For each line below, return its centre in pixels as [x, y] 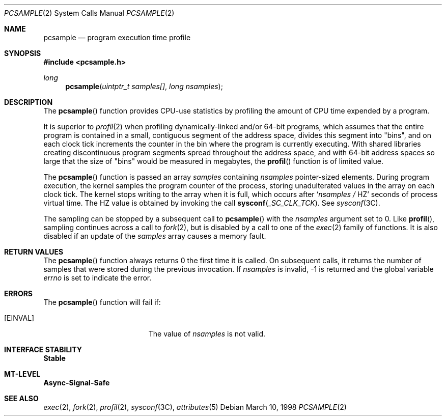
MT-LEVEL [22, 374]
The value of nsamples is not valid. [207, 334]
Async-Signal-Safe [77, 383]
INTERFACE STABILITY [43, 349]
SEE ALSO [21, 398]
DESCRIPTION [29, 102]
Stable [54, 358]
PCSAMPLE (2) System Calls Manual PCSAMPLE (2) [89, 13]
